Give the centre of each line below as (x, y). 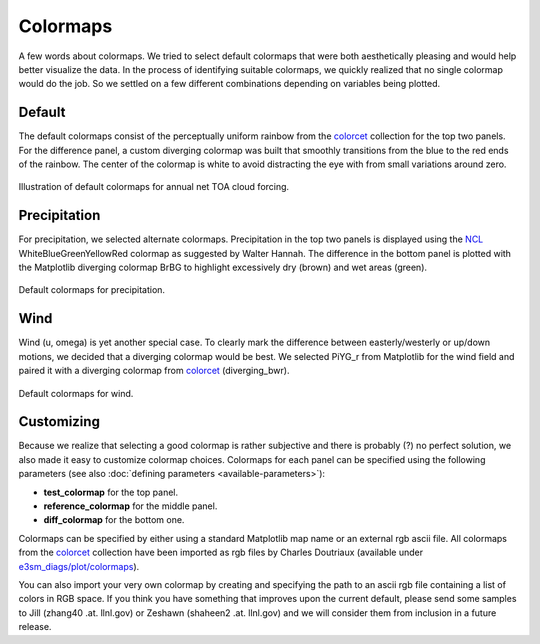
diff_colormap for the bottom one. (114, 520)
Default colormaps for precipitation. (91, 290)
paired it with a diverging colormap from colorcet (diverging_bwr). (154, 371)
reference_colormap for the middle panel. (130, 506)
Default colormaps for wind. (76, 393)
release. (35, 627)
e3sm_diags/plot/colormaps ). (79, 566)
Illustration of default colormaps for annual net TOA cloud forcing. (154, 187)
